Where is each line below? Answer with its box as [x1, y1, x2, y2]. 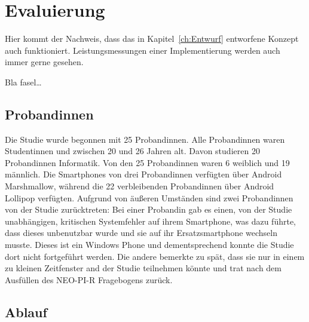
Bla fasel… [5, 75, 42, 88]
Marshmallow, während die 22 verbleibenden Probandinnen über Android [5, 180, 274, 192]
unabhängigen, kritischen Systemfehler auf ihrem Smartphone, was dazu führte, [5, 214, 296, 227]
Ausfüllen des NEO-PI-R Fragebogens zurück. [5, 273, 173, 286]
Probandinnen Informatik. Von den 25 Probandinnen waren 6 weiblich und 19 [5, 156, 290, 168]
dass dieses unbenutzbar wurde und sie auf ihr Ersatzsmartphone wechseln [5, 226, 278, 239]
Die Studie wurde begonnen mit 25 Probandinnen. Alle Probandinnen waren [5, 133, 285, 145]
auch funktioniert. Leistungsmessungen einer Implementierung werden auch [5, 44, 280, 56]
